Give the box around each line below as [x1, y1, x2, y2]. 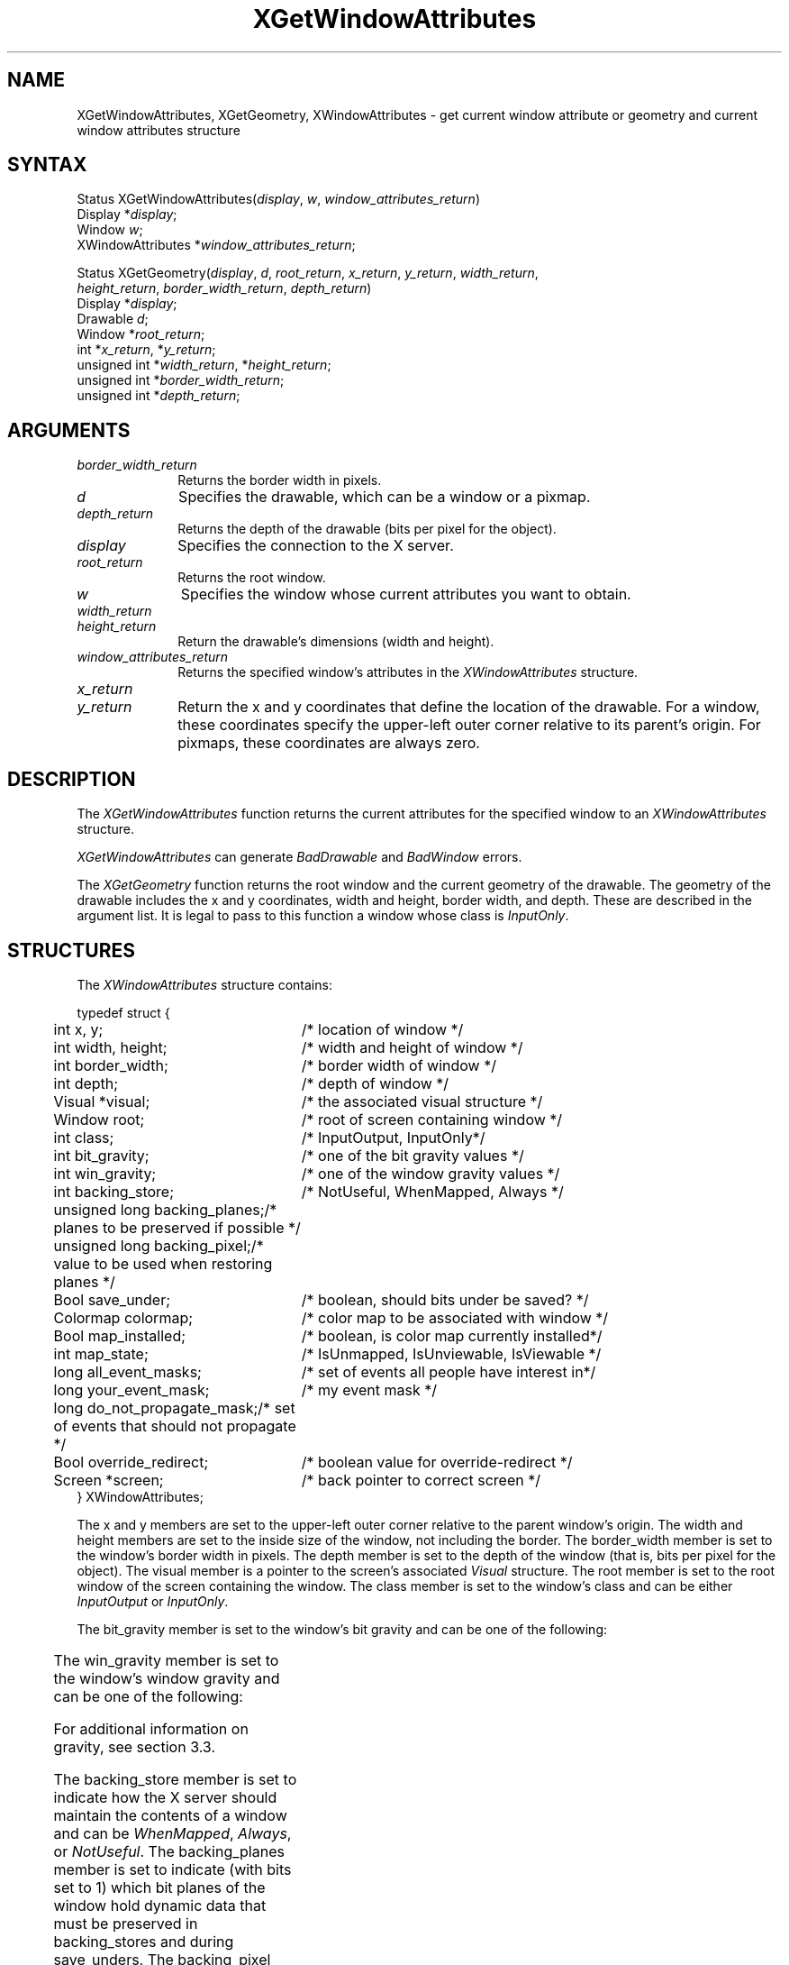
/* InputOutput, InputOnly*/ [301, 1128, 485, 1147]
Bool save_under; [53, 1290, 171, 1309]
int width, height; [53, 1037, 168, 1056]
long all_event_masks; [53, 1362, 202, 1381]
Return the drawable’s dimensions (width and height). [177, 634, 494, 650]
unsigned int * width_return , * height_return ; [77, 357, 331, 373]
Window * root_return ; [77, 326, 205, 343]
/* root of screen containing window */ [301, 1110, 563, 1129]
